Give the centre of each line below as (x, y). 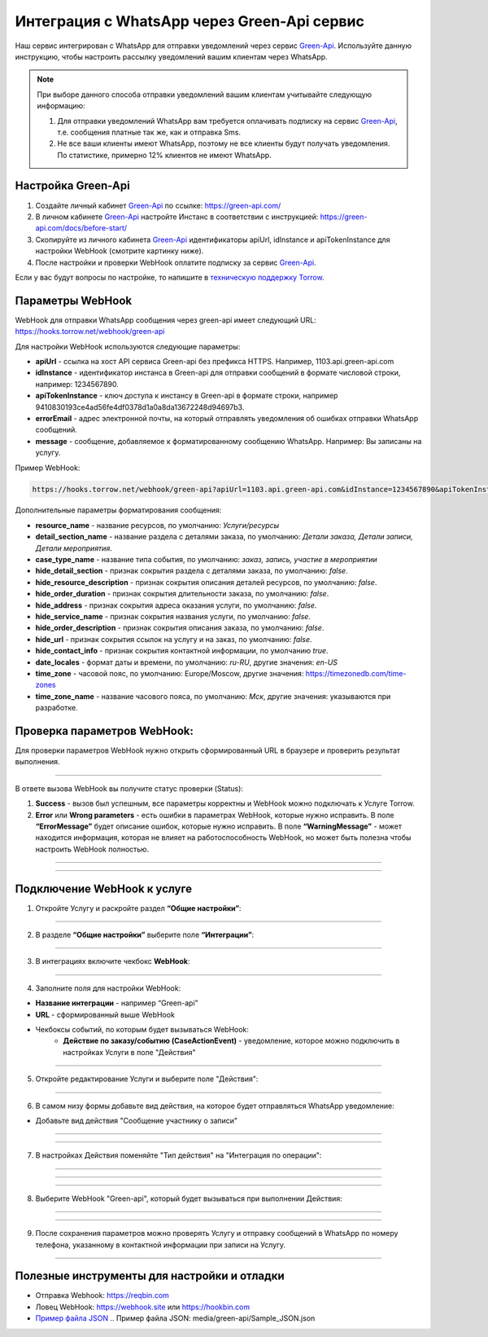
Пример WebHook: (48, 468)
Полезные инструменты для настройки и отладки (150, 1276)
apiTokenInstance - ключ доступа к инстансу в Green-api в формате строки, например (187, 396)
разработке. (57, 708)
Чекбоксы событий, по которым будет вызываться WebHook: (142, 1030)
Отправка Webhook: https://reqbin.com (102, 1295)
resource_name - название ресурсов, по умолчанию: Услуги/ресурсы (157, 525)
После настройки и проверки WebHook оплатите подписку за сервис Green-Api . (176, 262)
